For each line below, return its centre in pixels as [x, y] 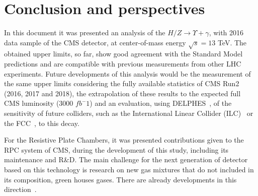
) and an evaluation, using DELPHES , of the [161, 103]
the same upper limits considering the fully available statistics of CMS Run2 [122, 83]
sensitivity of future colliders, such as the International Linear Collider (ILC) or [129, 113]
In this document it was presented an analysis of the [85, 32]
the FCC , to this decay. [42, 123]
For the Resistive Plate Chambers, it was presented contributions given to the [124, 140]
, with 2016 [226, 32]
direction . [20, 189]
